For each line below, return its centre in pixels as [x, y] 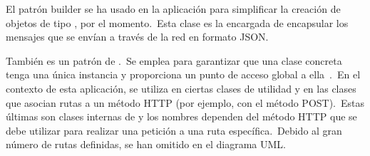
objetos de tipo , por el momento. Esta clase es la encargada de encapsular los [177, 22]
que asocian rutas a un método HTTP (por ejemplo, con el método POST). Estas [185, 102]
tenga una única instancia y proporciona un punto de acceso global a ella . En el [183, 74]
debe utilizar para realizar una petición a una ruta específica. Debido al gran [174, 130]
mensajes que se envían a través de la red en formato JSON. [137, 37]
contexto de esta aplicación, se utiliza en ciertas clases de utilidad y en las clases [181, 88]
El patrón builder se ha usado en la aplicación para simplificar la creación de [173, 9]
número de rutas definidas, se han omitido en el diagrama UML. [146, 144]
